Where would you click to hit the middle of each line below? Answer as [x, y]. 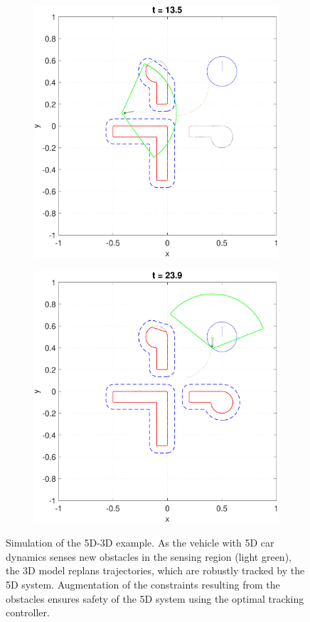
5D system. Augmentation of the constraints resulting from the [143, 584]
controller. [28, 612]
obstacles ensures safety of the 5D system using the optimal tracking [155, 598]
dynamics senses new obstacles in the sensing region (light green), [149, 556]
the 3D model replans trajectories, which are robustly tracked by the [155, 570]
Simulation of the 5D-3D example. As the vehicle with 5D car [140, 543]
